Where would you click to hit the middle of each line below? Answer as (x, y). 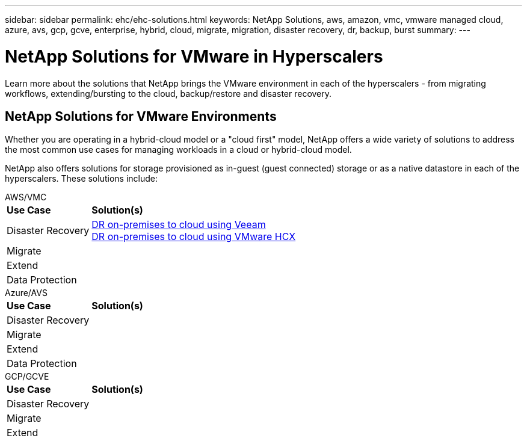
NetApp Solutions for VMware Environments (141, 116)
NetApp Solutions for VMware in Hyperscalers (194, 56)
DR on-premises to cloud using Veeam (179, 225)
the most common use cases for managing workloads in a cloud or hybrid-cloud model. (178, 150)
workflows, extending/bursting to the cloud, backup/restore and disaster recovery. (168, 93)
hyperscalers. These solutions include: (81, 179)
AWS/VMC (26, 197)
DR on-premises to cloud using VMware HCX (194, 237)
